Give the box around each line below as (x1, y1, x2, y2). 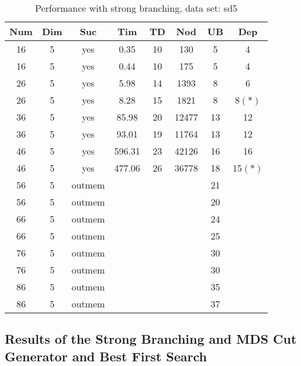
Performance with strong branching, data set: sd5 (35, 1, 238, 15)
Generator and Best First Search (5, 347, 207, 365)
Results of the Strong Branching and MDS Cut (5, 330, 297, 348)
